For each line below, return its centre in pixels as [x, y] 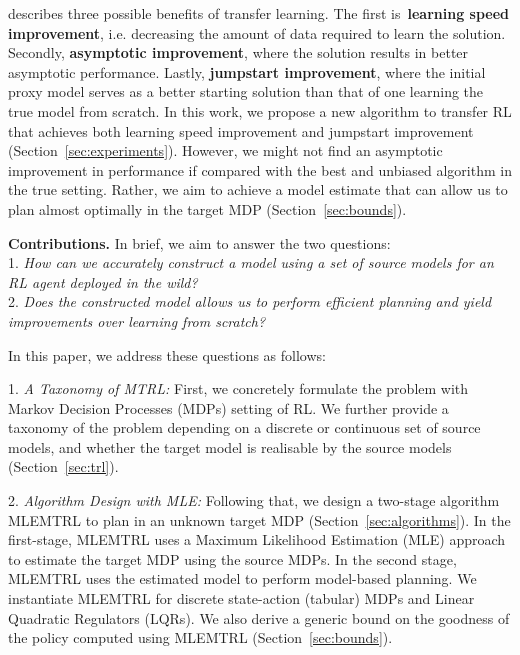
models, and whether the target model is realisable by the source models [230, 446]
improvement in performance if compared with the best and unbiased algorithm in [260, 169]
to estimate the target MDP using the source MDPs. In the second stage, [232, 558]
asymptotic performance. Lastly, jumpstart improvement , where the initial [247, 71]
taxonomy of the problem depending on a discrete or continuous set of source [244, 427]
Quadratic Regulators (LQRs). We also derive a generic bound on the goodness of [259, 617]
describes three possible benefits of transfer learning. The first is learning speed [258, 13]
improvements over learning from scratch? [137, 320]
